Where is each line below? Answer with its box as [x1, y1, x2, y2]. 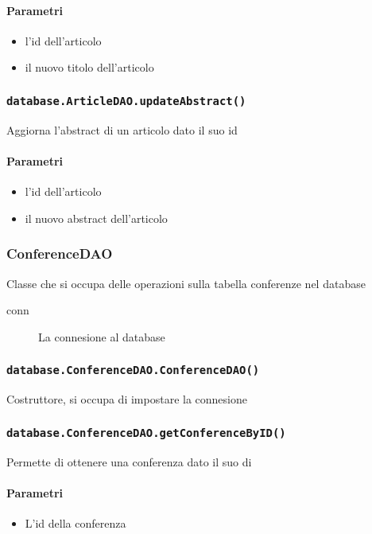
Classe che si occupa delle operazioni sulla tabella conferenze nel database [6, 275, 366, 291]
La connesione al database [38, 328, 165, 345]
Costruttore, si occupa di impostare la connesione [6, 391, 247, 407]
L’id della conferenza [25, 514, 126, 531]
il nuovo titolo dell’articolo [25, 59, 154, 76]
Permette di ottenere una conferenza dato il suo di [6, 453, 252, 470]
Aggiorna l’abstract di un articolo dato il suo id [6, 121, 238, 138]
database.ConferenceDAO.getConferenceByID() [6, 426, 286, 439]
